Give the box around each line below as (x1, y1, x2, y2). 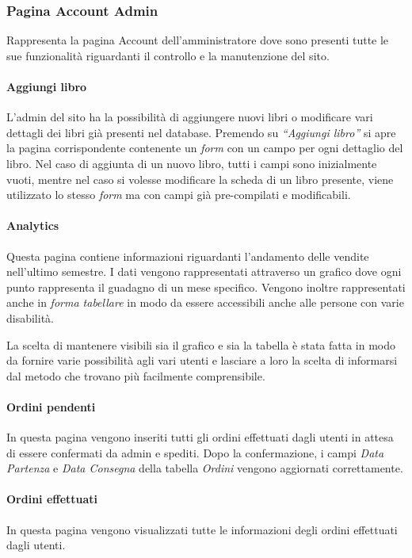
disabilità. (6, 309, 54, 326)
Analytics (6, 217, 59, 234)
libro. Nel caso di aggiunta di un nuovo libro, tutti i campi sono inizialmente (6, 155, 377, 171)
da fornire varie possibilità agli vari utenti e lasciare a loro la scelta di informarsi (6, 352, 398, 369)
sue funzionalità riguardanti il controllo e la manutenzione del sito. (6, 47, 330, 63)
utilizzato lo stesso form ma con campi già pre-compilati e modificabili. (6, 186, 351, 203)
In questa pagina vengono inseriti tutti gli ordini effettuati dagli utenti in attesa (6, 429, 394, 445)
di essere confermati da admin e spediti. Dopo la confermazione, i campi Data (6, 444, 384, 461)
